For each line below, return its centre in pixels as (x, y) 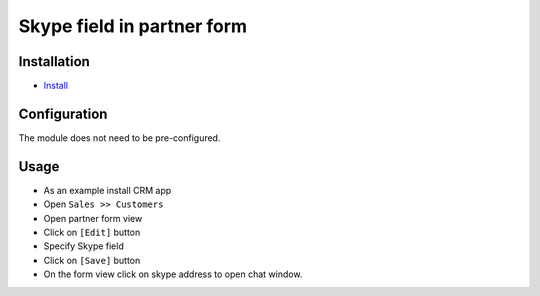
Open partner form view (93, 218)
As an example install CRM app (107, 190)
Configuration (63, 113)
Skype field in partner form (133, 26)
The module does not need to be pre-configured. (119, 137)
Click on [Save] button (92, 260)
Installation (54, 61)
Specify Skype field (83, 246)
